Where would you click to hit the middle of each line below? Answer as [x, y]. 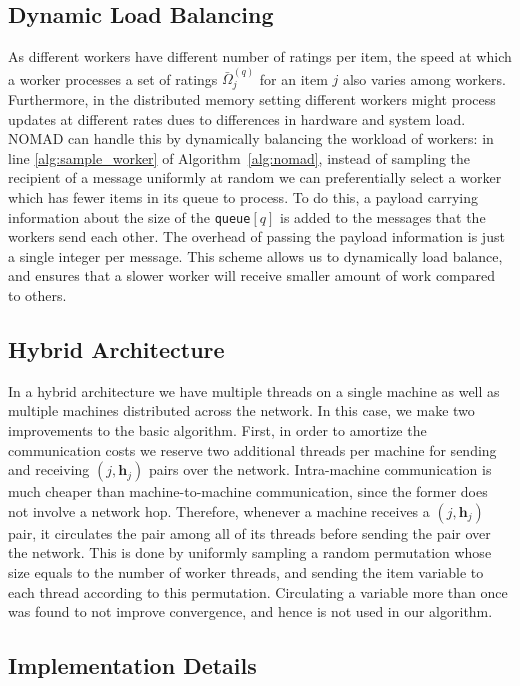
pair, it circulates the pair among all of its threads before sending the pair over [249, 532]
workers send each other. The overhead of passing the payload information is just [256, 236]
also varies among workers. [424, 78]
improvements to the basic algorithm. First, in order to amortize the [217, 430]
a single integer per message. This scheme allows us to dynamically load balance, [255, 255]
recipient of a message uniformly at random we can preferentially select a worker [255, 177]
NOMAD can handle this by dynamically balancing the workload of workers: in [251, 138]
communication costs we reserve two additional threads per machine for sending [252, 449]
